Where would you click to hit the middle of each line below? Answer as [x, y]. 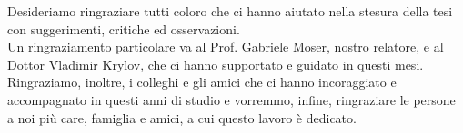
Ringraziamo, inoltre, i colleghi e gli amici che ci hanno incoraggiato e [202, 82]
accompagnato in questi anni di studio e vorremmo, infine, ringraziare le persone [231, 99]
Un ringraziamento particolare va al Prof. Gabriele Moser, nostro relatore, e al [226, 47]
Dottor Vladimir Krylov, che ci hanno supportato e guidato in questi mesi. [216, 64]
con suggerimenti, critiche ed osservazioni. [124, 28]
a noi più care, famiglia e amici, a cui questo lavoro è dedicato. [182, 117]
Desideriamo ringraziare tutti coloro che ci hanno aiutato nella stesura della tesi [230, 11]
